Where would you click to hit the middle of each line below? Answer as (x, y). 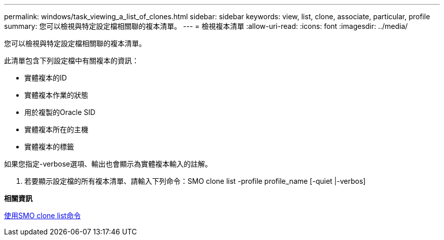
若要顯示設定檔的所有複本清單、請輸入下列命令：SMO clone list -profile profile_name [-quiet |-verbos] (195, 181)
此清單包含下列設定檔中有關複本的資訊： (71, 61)
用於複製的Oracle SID (60, 112)
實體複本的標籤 (49, 147)
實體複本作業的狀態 (56, 95)
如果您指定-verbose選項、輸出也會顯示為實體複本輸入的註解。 (108, 164)
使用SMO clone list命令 (43, 215)
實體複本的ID (46, 78)
